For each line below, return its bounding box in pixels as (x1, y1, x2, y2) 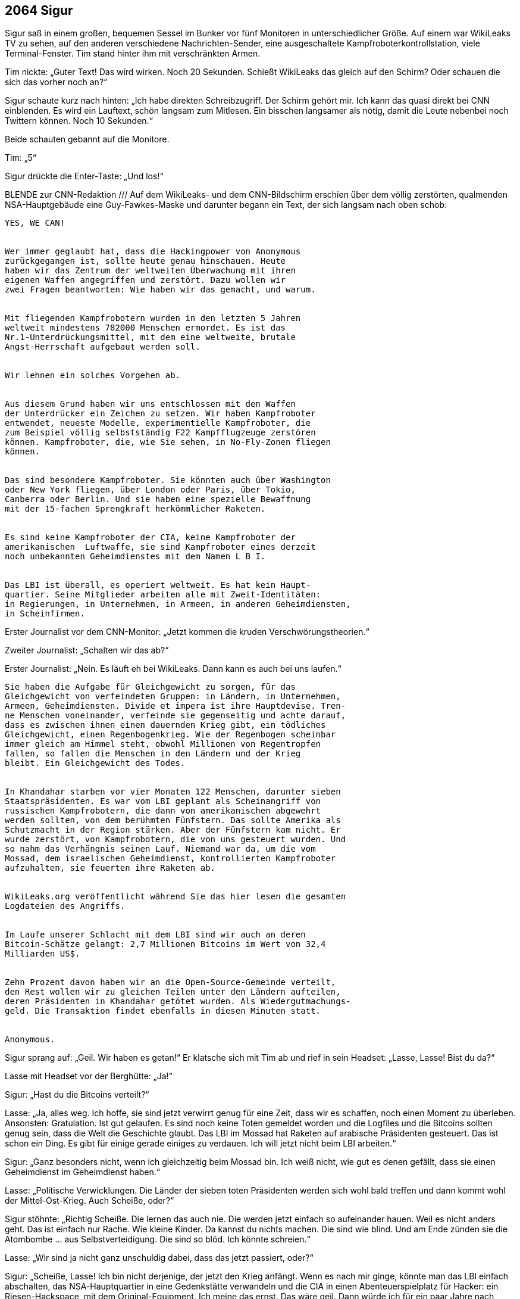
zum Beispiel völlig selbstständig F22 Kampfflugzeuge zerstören (5, 428, 316, 438)
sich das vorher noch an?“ (5, 77, 108, 88)
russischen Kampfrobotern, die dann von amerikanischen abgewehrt (5, 806, 321, 816)
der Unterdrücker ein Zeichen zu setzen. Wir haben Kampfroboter (5, 409, 316, 419)
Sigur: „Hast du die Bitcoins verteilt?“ (5, 1089, 149, 1100)
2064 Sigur (5, 3, 73, 18)
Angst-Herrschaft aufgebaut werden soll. (5, 342, 201, 352)
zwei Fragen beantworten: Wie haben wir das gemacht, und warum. (5, 285, 316, 295)
